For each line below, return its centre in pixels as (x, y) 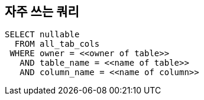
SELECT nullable (42, 35)
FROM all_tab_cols (57, 44)
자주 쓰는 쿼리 (42, 12)
